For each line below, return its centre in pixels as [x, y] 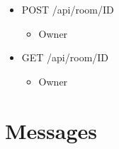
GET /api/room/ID [65, 57]
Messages [51, 130]
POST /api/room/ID [68, 9]
